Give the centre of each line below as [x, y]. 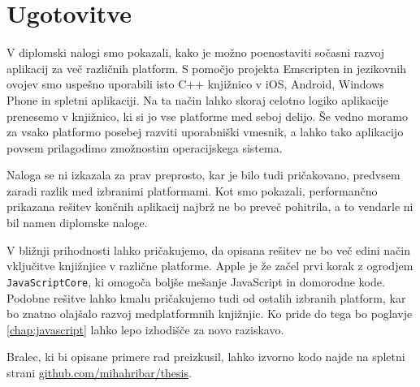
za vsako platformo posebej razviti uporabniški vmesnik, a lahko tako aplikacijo [205, 132]
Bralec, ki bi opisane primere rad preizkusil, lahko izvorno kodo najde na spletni [206, 357]
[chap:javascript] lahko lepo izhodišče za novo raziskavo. [145, 329]
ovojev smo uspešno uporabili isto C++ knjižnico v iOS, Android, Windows [195, 84]
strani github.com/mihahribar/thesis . [99, 372]
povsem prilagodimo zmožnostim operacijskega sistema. [145, 147]
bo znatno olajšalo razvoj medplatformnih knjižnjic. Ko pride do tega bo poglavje [210, 314]
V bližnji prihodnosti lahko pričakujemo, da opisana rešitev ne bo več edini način [209, 249]
